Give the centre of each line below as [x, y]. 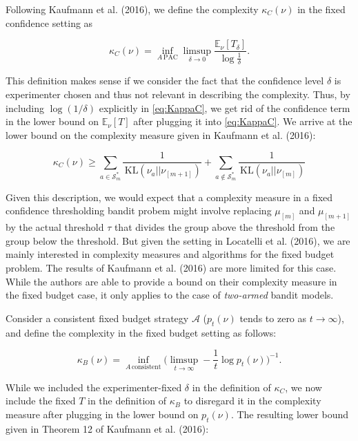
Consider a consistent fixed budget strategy [97, 318]
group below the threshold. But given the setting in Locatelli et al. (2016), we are [178, 240]
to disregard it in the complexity [252, 401]
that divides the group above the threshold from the [225, 227]
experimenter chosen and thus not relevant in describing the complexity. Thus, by [178, 94]
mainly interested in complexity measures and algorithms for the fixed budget [170, 254]
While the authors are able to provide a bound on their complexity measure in [171, 281]
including [25, 107]
